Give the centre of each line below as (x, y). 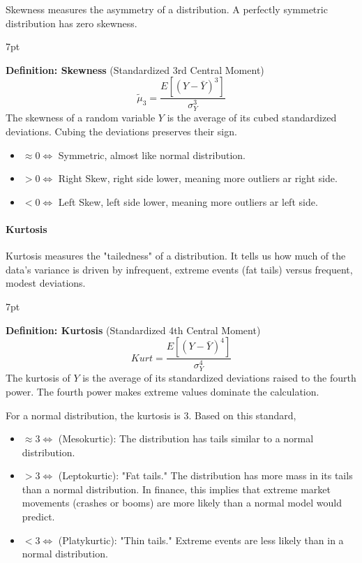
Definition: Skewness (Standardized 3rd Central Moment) (135, 69)
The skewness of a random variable (81, 118)
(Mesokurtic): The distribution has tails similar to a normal (186, 438)
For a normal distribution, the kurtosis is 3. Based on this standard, (151, 415)
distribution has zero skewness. (71, 23)
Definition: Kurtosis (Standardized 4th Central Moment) (133, 330)
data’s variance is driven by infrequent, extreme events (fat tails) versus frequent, (179, 269)
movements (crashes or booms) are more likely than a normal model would (182, 503)
